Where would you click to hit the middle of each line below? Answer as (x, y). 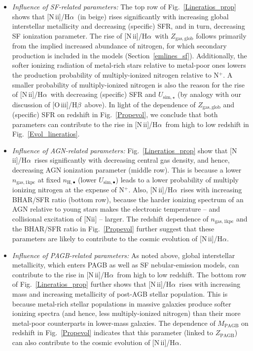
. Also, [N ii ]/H (151, 190)
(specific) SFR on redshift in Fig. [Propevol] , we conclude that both (115, 114)
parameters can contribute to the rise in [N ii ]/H (85, 124)
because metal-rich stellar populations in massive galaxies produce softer (122, 303)
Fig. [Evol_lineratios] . (46, 134)
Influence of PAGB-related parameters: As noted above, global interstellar (124, 255)
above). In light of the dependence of (140, 104)
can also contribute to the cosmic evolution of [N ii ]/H (93, 342)
